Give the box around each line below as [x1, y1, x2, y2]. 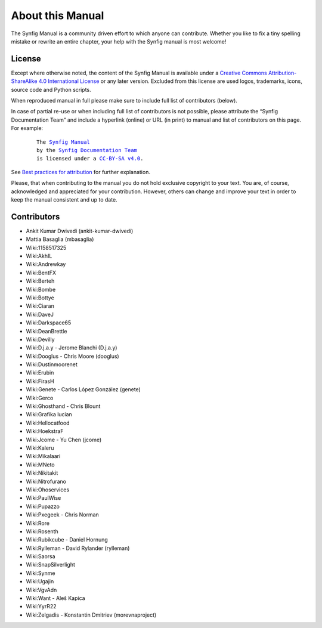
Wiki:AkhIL [26, 252, 52, 259]
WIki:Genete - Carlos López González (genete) [26, 386, 141, 393]
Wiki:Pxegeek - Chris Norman [26, 511, 100, 518]
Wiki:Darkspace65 [26, 319, 72, 326]
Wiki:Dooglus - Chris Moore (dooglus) [26, 352, 119, 360]
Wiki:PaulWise [26, 494, 61, 502]
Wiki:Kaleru [26, 444, 54, 451]
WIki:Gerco [26, 394, 54, 401]
